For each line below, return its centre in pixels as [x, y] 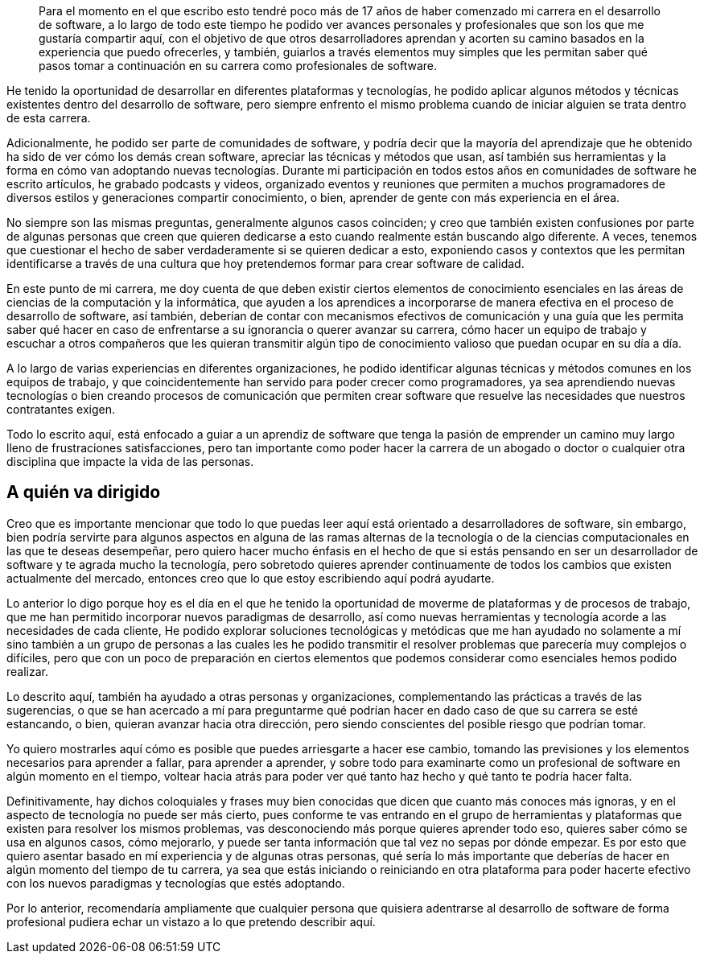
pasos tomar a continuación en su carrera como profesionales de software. [238, 66]
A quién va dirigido [84, 492]
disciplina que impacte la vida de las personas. [130, 461]
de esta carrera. [49, 118]
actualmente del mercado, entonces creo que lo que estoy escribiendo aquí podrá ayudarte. [251, 578]
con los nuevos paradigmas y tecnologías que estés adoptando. [176, 883]
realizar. [28, 671]
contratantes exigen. [61, 409]
